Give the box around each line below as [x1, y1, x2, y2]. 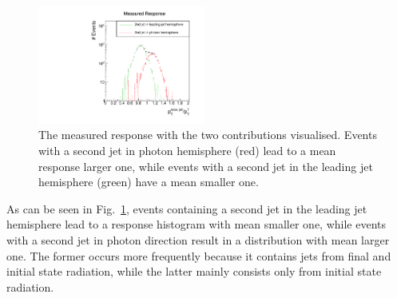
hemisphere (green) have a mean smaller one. [38, 173, 259, 190]
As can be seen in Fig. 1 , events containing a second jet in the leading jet [6, 200, 367, 217]
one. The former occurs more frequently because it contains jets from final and [6, 247, 391, 264]
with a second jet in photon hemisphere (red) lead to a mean [38, 142, 336, 158]
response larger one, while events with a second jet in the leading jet [38, 157, 373, 174]
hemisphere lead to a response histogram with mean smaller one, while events [6, 216, 387, 232]
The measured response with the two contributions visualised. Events [38, 126, 377, 143]
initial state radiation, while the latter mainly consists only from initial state [6, 263, 382, 280]
